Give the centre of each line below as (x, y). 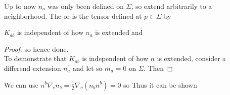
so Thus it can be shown (160, 84)
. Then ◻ (158, 68)
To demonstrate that (35, 58)
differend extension (33, 68)
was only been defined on (86, 6)
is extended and (119, 32)
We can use (21, 84)
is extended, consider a (191, 58)
